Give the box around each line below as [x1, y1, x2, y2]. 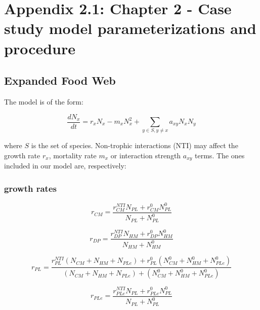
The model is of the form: [4, 96, 83, 107]
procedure [4, 38, 76, 58]
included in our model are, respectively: [4, 160, 126, 171]
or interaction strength [110, 150, 181, 160]
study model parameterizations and [4, 18, 256, 39]
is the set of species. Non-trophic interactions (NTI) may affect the [31, 140, 238, 151]
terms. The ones [195, 150, 245, 160]
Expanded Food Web [4, 73, 116, 88]
